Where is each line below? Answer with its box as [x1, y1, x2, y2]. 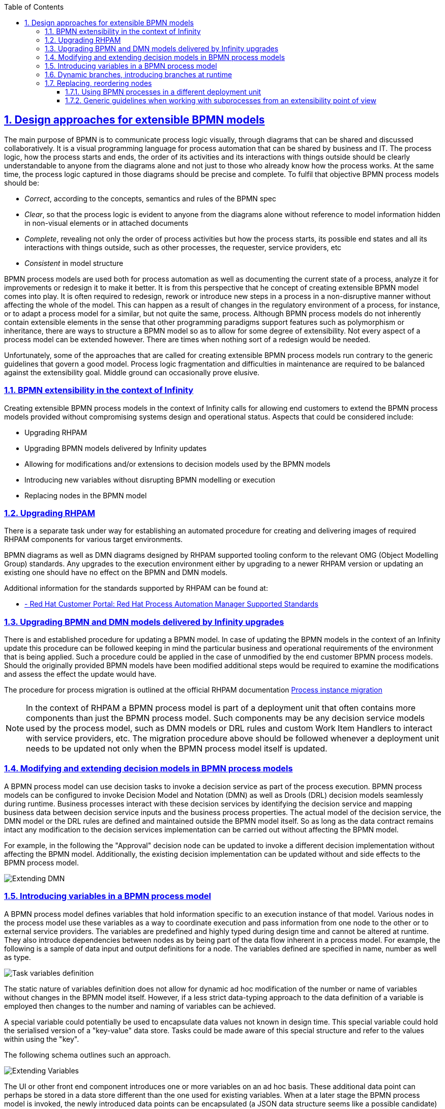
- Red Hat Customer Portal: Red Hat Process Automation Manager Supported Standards [24, 600, 318, 609]
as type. [4, 952, 31, 962]
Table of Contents [4, 3, 64, 11]
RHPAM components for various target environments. [4, 535, 183, 544]
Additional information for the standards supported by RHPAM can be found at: [4, 584, 268, 593]
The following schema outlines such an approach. [4, 1050, 171, 1059]
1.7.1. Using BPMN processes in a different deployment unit [65, 87, 261, 96]
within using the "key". [4, 1034, 79, 1043]
